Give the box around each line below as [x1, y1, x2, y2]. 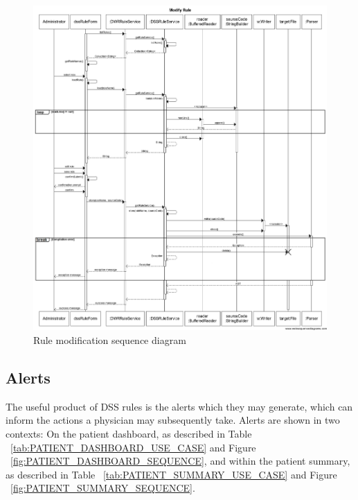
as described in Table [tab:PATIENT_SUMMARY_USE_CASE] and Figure [6, 467, 337, 481]
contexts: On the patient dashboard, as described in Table [6, 426, 252, 440]
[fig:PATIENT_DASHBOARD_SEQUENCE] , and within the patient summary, [10, 454, 350, 468]
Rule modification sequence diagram [33, 332, 186, 347]
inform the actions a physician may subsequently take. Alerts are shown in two [6, 413, 340, 427]
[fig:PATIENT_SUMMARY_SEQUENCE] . [10, 481, 195, 495]
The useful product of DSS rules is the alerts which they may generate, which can [6, 399, 353, 413]
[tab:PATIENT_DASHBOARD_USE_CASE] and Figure [10, 440, 256, 454]
